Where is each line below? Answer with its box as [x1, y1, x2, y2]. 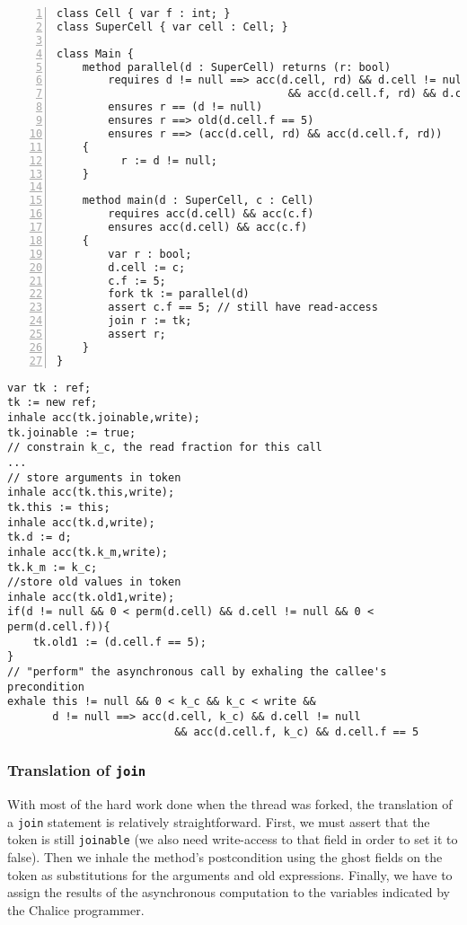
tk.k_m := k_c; [7, 560, 98, 574]
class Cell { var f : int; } [57, 7, 231, 20]
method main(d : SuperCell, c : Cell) [82, 194, 314, 207]
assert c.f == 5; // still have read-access [108, 301, 378, 314]
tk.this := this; [7, 500, 110, 514]
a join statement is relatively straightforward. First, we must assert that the [7, 812, 430, 831]
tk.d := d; [7, 531, 72, 544]
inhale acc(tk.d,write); [7, 515, 155, 529]
